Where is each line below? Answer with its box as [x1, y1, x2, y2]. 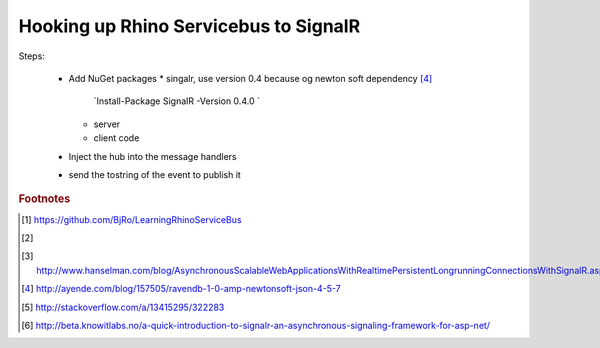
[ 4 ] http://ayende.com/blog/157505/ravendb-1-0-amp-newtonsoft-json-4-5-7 [21, 283, 342, 295]
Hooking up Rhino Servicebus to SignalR [18, 15, 361, 37]
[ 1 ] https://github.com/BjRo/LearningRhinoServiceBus [21, 213, 242, 225]
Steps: [18, 50, 45, 62]
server [93, 118, 121, 130]
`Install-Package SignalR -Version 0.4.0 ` [93, 95, 260, 107]
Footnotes [18, 192, 71, 206]
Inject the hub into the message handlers [68, 150, 237, 162]
